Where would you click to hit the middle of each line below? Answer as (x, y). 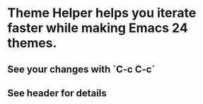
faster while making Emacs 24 (98, 28)
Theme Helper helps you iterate (102, 13)
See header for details (57, 93)
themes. (32, 43)
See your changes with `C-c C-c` (81, 69)
